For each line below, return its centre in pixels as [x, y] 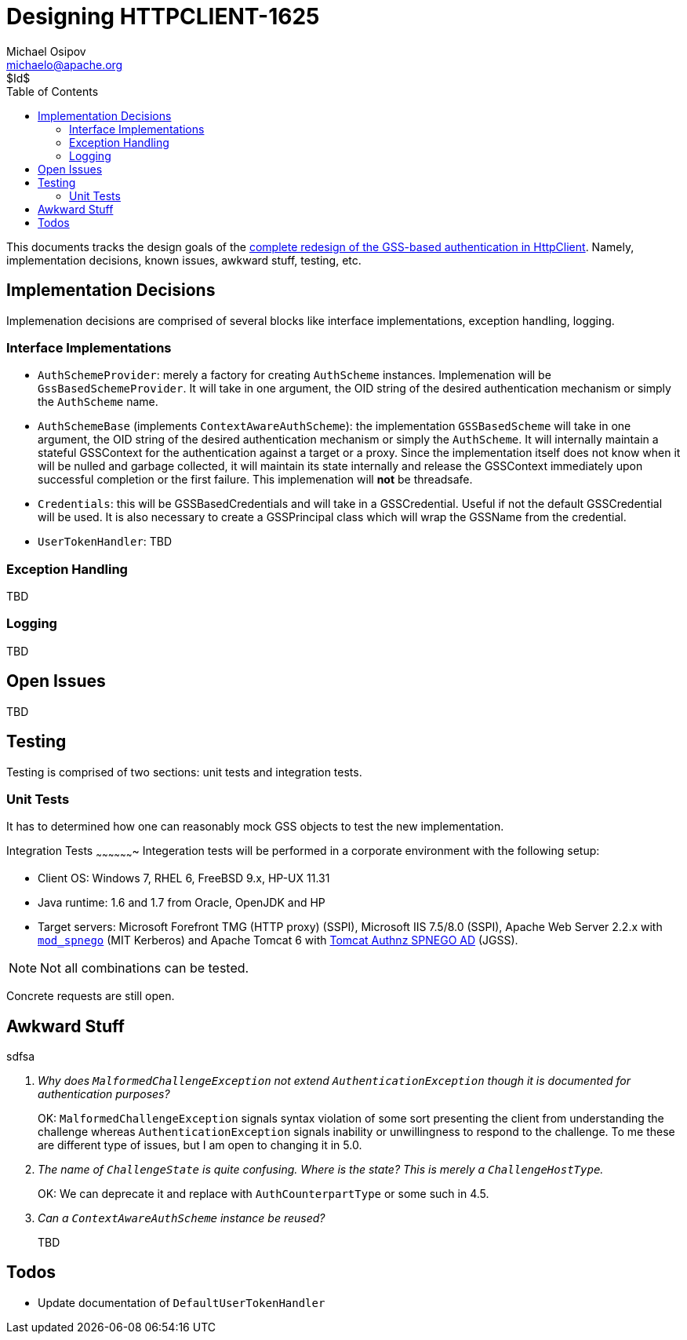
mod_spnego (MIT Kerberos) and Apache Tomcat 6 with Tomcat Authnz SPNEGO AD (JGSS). [278, 940]
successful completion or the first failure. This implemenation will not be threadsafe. [255, 480]
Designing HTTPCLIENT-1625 [163, 16]
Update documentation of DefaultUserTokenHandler [182, 1302]
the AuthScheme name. [98, 402]
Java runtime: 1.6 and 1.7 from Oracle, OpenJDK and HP [182, 903]
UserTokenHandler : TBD [105, 542]
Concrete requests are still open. [91, 996]
